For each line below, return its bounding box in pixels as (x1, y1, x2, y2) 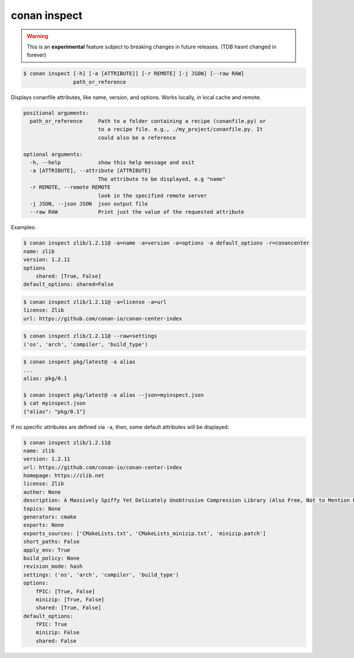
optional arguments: (23, 151, 83, 158)
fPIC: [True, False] (35, 588, 96, 595)
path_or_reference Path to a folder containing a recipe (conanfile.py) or (29, 118, 267, 125)
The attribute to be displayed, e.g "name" (97, 175, 226, 183)
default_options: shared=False (23, 281, 114, 288)
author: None (23, 488, 61, 496)
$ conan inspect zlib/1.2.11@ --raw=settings (23, 333, 158, 340)
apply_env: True (23, 546, 71, 553)
